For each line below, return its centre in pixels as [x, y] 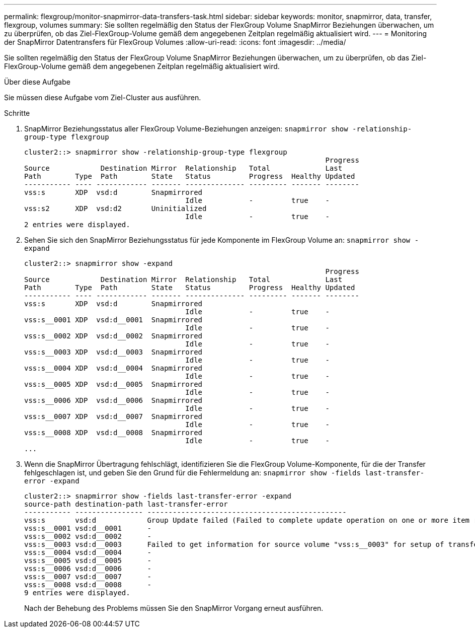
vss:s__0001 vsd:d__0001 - [88, 528]
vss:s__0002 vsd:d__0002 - [88, 536]
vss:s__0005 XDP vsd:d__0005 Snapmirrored [113, 384]
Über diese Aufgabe [37, 82]
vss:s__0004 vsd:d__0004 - [88, 552]
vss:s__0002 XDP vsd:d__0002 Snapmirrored [113, 336]
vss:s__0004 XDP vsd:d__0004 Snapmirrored [113, 368]
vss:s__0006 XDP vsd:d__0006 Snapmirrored [113, 400]
